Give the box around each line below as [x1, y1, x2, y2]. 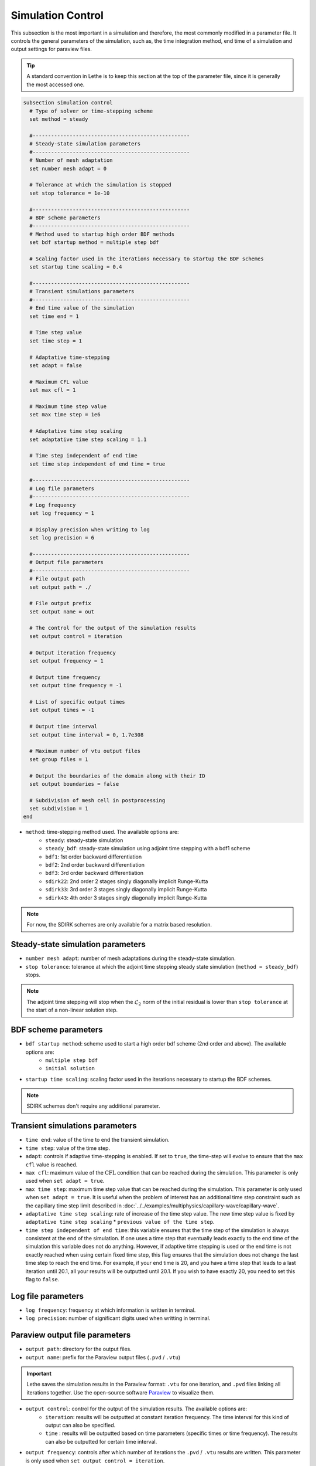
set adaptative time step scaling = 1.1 [29, 436, 147, 443]
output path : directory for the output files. [25, 1346, 132, 1353]
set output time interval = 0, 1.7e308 [29, 731, 144, 738]
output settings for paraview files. [11, 46, 92, 53]
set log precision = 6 [29, 534, 95, 541]
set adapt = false [29, 362, 82, 369]
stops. [25, 971, 41, 979]
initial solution [45, 1065, 95, 1072]
